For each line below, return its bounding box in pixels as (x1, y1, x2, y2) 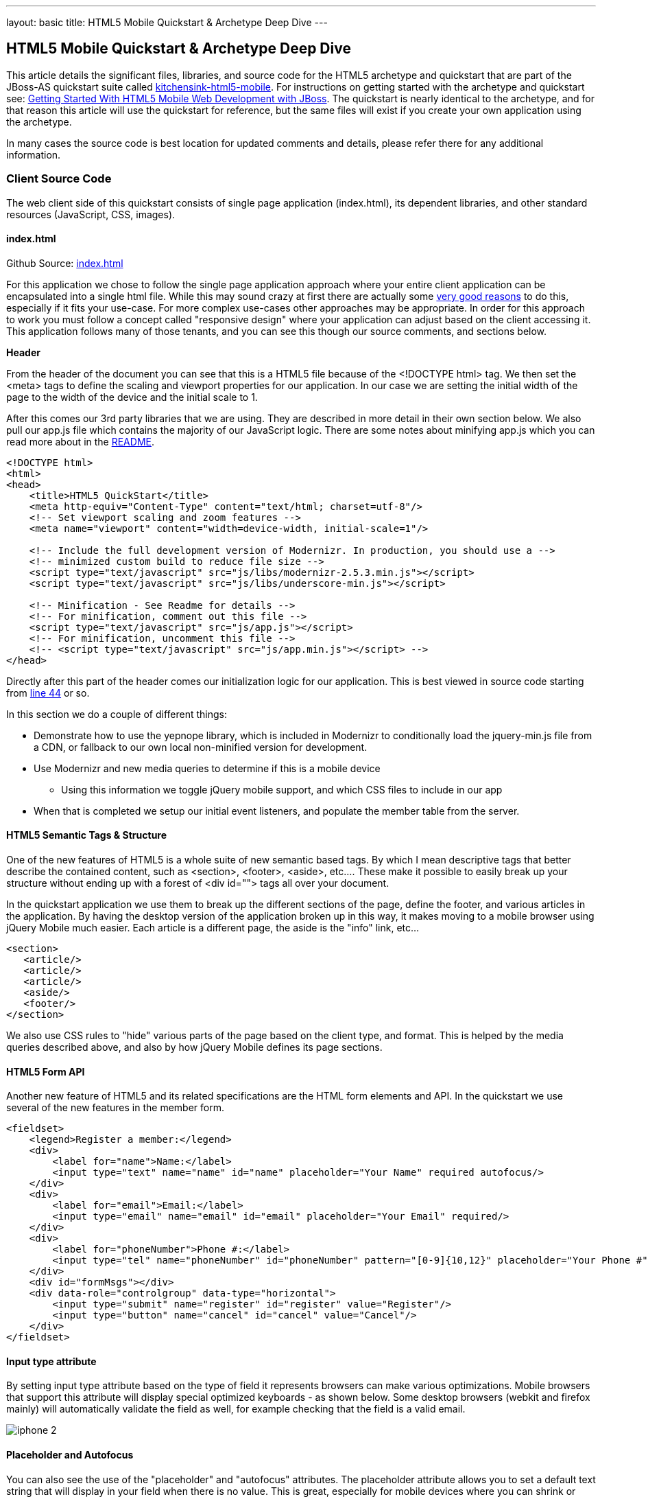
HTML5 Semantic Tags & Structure (6, 829, 167, 841)
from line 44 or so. (6, 686, 90, 699)
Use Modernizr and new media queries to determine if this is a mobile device (34, 762, 381, 774)
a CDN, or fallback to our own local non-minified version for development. (34, 741, 368, 753)
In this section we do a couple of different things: (6, 708, 227, 720)
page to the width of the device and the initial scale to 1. (6, 391, 258, 403)
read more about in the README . (6, 435, 154, 448)
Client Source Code (6, 172, 112, 186)
